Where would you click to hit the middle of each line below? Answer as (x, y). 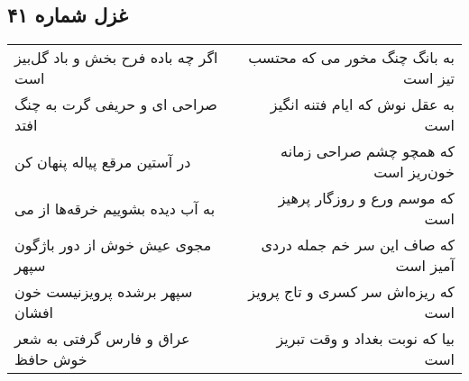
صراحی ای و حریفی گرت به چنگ (116, 104)
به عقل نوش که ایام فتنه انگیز (362, 104)
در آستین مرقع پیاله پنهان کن (103, 161)
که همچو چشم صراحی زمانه (368, 151)
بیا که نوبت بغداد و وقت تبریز (365, 339)
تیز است (429, 78)
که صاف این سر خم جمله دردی (358, 245)
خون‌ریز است (414, 172)
